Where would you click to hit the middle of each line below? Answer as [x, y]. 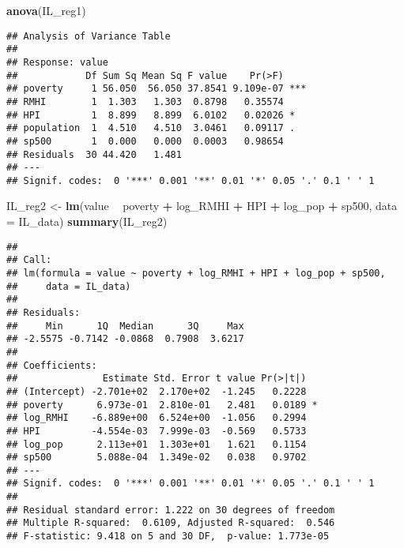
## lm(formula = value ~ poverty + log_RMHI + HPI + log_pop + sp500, [196, 273]
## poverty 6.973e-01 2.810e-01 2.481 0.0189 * [162, 405]
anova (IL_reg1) [46, 10]
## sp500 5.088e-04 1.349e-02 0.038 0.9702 [157, 458]
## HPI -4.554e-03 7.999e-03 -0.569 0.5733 [157, 431]
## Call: [29, 260]
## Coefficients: [52, 365]
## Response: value [57, 62]
